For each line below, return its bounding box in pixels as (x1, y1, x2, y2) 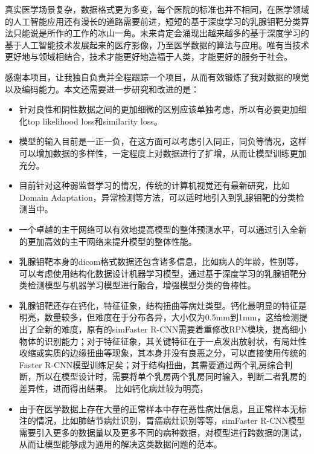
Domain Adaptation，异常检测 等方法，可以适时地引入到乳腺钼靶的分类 (19, 190, 296, 203)
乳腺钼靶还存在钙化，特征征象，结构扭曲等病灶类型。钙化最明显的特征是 (19, 299, 307, 311)
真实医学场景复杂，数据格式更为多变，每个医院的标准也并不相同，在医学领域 (5, 3, 309, 15)
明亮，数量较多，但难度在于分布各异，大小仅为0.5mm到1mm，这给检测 (19, 311, 300, 323)
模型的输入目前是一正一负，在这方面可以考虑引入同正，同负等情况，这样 (19, 135, 307, 148)
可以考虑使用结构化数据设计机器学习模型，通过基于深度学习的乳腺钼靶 (19, 267, 298, 279)
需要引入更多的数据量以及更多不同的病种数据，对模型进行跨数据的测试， (19, 426, 307, 438)
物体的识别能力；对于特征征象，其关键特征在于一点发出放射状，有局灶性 (19, 334, 307, 347)
